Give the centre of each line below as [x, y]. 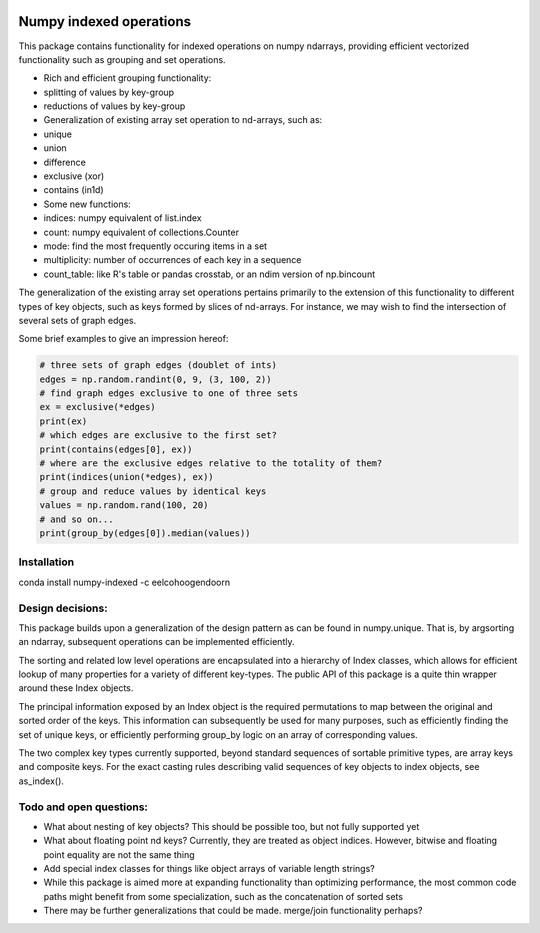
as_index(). [41, 781]
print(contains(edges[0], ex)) [116, 449]
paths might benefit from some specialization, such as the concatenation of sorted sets [223, 896]
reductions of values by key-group [114, 106]
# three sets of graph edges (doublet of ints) [158, 365]
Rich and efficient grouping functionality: [127, 78]
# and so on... [76, 519]
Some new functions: [87, 204]
